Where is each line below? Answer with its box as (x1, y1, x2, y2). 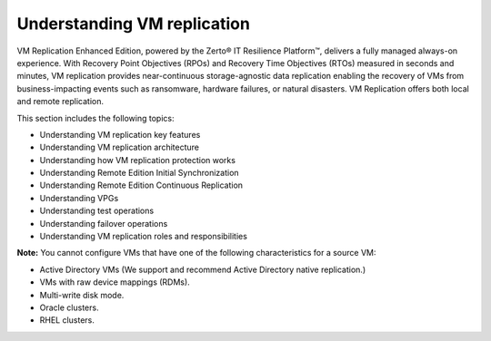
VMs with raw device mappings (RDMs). (39, 277, 190, 287)
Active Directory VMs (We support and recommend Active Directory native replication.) (39, 264, 366, 275)
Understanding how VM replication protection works (39, 154, 236, 165)
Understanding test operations (39, 205, 155, 217)
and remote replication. (16, 96, 105, 107)
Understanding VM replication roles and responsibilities (39, 231, 247, 242)
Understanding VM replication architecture (39, 141, 200, 153)
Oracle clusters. (39, 302, 99, 313)
